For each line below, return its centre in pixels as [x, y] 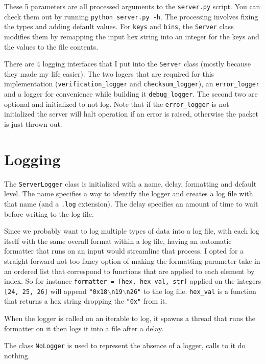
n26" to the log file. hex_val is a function [191, 291]
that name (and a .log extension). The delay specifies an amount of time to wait [131, 203]
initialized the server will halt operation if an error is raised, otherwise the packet [131, 114]
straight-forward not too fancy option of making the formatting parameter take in [132, 260]
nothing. [17, 355]
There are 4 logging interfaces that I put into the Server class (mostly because [127, 64]
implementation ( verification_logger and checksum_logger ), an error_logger [132, 84]
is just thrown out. [33, 123]
